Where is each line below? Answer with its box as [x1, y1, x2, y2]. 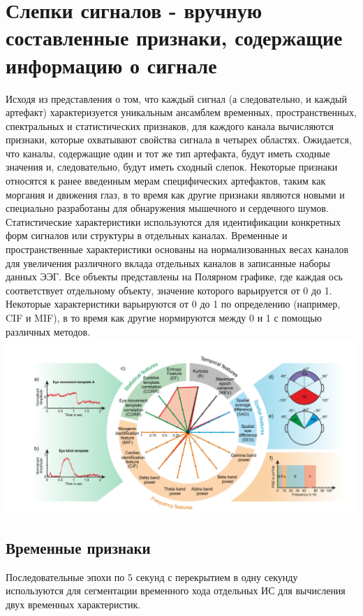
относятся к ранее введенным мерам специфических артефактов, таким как [6, 173, 326, 188]
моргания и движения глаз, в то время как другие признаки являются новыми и [6, 187, 345, 201]
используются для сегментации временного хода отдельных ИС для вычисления [6, 583, 346, 598]
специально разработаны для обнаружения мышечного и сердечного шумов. [6, 201, 329, 215]
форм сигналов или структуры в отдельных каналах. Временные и [6, 228, 288, 243]
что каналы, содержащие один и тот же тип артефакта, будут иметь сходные [6, 145, 330, 160]
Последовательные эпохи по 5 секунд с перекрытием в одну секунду [6, 569, 298, 584]
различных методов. [6, 324, 91, 338]
